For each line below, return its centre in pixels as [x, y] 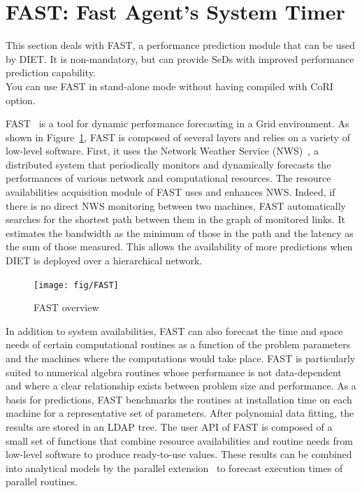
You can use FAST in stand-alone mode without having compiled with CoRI [169, 86]
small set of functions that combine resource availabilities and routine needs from [179, 440]
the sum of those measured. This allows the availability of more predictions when [179, 246]
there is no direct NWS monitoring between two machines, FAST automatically [176, 205]
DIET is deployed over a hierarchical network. [104, 260]
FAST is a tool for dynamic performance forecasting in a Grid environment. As [178, 123]
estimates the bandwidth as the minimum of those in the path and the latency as [180, 233]
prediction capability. [51, 72]
